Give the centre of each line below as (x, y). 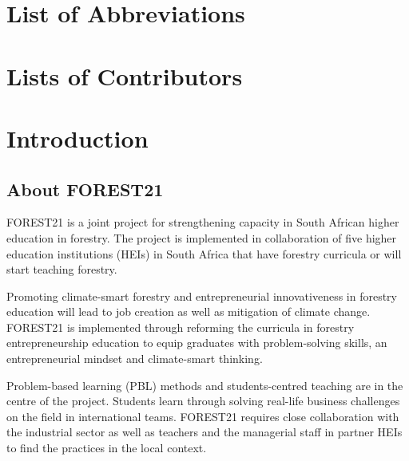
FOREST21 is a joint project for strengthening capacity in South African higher (203, 222)
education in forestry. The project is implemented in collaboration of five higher (202, 237)
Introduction (77, 138)
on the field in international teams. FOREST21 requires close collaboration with (203, 416)
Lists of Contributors (125, 75)
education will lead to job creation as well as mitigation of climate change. (189, 311)
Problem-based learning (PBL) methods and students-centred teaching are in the (205, 385)
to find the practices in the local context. (107, 448)
